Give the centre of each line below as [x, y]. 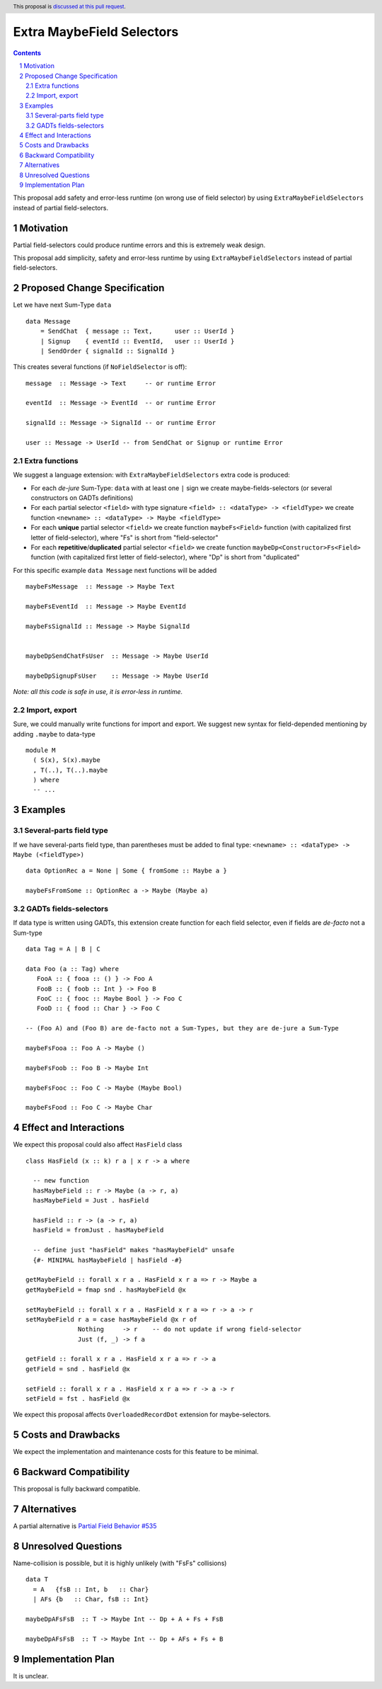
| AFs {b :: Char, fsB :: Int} [91, 1599]
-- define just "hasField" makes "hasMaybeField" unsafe [134, 1250]
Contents [27, 52]
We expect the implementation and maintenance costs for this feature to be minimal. [136, 1452]
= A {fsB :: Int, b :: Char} [91, 1589]
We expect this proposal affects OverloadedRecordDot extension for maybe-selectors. [142, 1415]
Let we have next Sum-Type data [62, 305]
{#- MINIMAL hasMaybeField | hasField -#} [108, 1260]
